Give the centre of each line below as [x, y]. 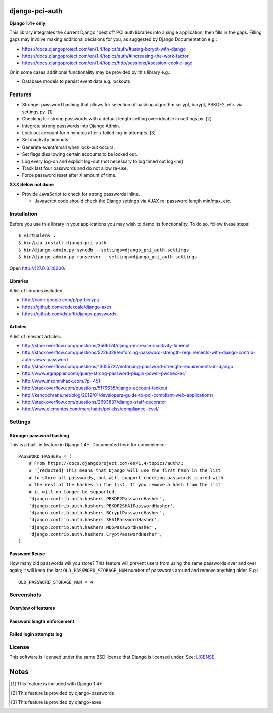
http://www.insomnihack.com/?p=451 [61, 381]
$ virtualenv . [37, 236]
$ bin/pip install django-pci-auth [62, 243]
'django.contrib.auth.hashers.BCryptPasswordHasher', [97, 513]
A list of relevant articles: [35, 336]
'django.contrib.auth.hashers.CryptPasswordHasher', [96, 534]
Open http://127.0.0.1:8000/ [37, 268]
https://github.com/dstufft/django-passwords [69, 314]
